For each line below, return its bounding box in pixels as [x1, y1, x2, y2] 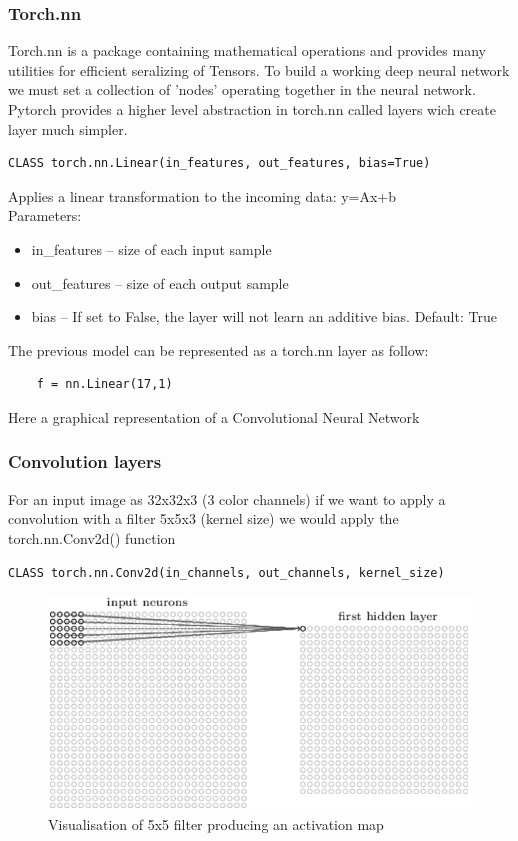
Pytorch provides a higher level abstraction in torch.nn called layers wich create [8, 99, 496, 119]
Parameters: [8, 205, 82, 226]
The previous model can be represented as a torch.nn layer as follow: [8, 339, 429, 360]
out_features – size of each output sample [31, 272, 289, 293]
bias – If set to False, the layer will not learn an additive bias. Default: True [31, 306, 497, 327]
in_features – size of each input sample [31, 238, 272, 259]
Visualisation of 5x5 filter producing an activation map [48, 813, 384, 834]
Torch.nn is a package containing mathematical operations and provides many [8, 40, 486, 61]
